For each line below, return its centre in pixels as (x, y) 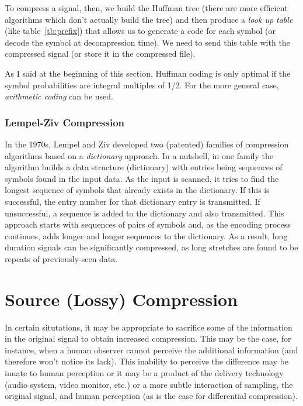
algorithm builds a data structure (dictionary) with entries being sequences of (144, 167)
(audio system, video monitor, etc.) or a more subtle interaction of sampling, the (149, 384)
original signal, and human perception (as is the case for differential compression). (151, 396)
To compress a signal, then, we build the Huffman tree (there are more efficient (146, 8)
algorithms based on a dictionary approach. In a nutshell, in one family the (139, 155)
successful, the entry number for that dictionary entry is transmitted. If (133, 201)
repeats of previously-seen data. (61, 258)
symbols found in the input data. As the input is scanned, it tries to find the (142, 178)
